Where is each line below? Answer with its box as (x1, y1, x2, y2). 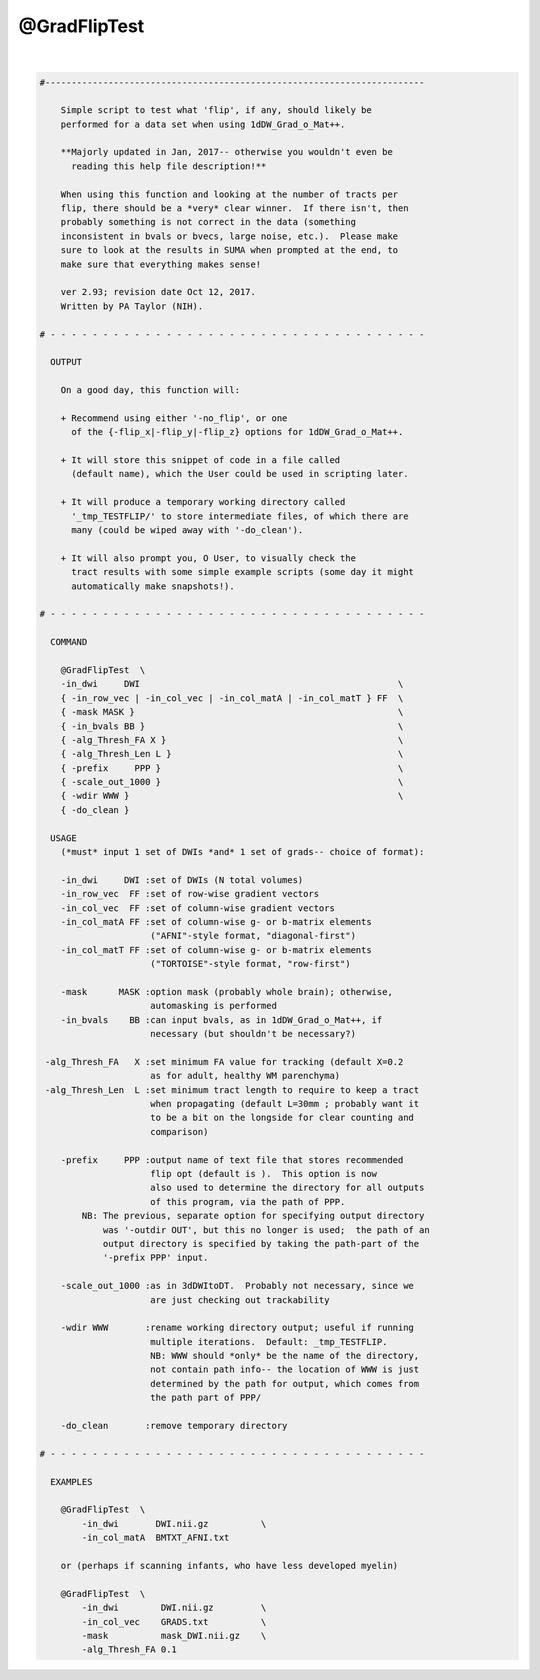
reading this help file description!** (71, 160, 267, 172)
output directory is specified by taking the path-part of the (102, 1238, 420, 1249)
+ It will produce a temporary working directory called (60, 496, 346, 508)
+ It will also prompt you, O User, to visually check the (60, 552, 357, 564)
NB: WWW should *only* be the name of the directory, (150, 1350, 420, 1362)
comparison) (150, 1126, 209, 1137)
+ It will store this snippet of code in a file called (60, 455, 341, 466)
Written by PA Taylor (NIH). (60, 300, 204, 312)
